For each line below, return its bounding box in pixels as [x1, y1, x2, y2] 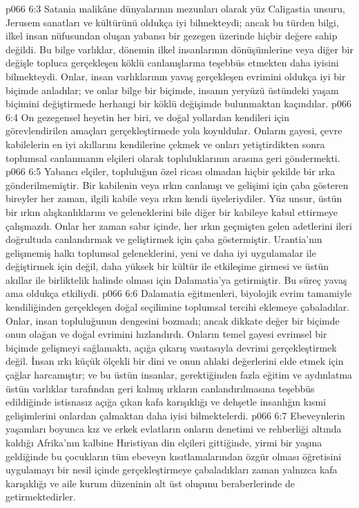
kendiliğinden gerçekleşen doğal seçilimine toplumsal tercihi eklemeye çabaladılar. [6, 300, 350, 314]
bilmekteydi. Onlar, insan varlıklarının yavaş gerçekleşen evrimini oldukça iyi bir [6, 69, 346, 83]
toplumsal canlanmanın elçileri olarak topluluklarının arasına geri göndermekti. [6, 150, 340, 165]
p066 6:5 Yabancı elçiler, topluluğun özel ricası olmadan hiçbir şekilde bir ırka [6, 164, 336, 179]
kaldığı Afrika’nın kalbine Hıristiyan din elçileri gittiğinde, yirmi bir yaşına [6, 435, 322, 449]
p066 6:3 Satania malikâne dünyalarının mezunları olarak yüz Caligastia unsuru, [6, 1, 345, 15]
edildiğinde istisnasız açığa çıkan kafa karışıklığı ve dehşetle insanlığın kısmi [6, 394, 327, 409]
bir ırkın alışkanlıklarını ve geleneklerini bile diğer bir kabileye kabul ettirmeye [6, 204, 338, 219]
